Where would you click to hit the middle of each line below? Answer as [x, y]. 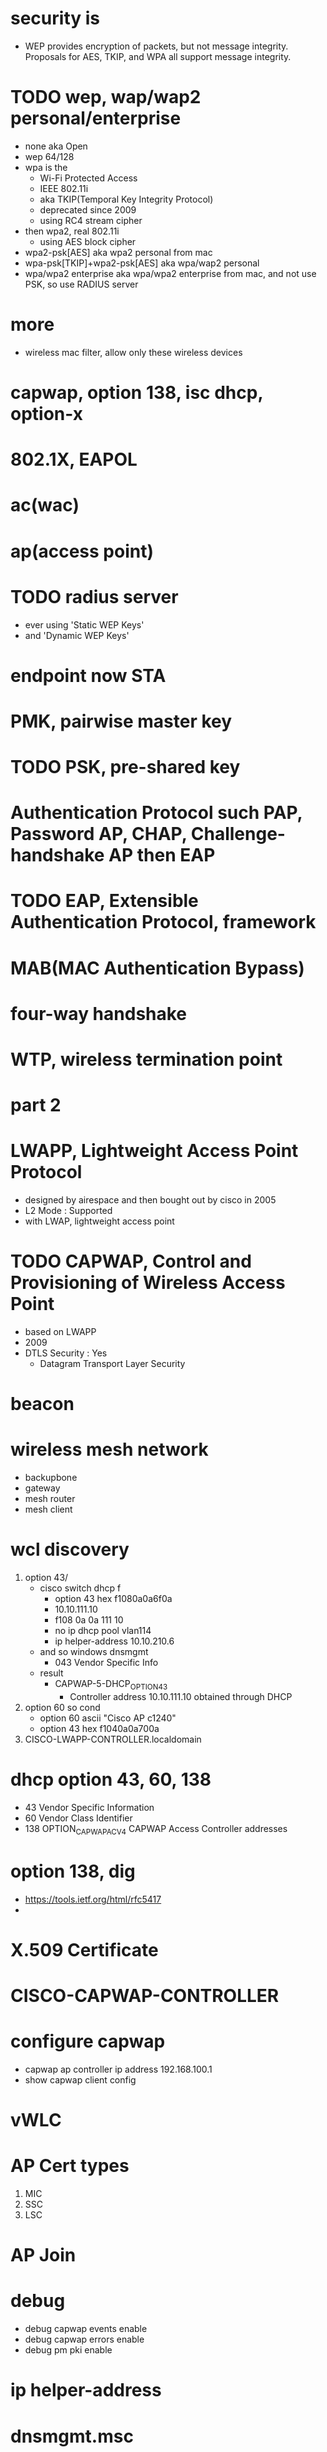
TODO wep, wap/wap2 [106, 97]
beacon [42, 1404]
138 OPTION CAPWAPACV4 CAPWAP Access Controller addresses [156, 1829]
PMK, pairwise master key [121, 721]
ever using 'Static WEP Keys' [84, 624]
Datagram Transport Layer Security [112, 1364]
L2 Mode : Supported [68, 1211]
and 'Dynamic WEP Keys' [77, 635]
